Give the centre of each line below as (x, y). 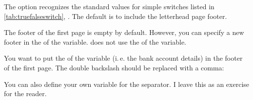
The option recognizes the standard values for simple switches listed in (109, 6)
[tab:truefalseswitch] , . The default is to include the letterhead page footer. (116, 16)
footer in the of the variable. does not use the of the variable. (95, 42)
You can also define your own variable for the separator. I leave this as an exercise (127, 84)
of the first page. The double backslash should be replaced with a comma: (114, 67)
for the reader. (25, 93)
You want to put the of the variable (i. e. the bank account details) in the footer (123, 58)
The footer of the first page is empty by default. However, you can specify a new (124, 32)
